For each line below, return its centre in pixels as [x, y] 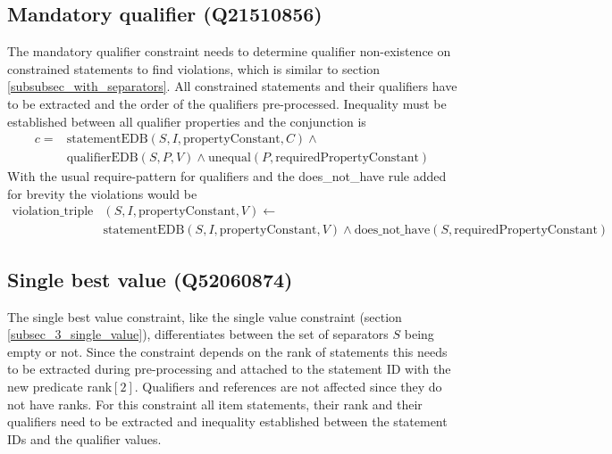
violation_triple [53, 212]
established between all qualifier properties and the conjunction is [187, 121]
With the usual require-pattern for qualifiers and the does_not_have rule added [227, 176]
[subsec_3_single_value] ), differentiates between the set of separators [198, 334]
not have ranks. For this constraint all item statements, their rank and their [215, 404]
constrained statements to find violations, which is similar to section [194, 68]
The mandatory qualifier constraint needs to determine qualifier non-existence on [229, 51]
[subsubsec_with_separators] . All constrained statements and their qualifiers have [232, 86]
